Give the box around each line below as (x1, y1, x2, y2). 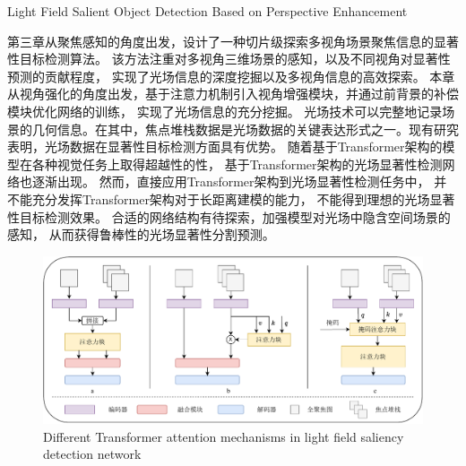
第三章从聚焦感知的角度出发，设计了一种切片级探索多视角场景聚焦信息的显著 (7, 31, 459, 50)
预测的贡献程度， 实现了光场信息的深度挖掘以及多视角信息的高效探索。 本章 (7, 66, 455, 85)
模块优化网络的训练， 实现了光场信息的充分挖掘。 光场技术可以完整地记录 (7, 101, 443, 120)
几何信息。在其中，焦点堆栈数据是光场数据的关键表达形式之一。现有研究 (31, 119, 459, 138)
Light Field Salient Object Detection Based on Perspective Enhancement (7, 2, 408, 20)
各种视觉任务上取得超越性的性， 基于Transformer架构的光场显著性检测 (31, 154, 443, 173)
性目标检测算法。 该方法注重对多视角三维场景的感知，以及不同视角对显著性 (7, 49, 451, 68)
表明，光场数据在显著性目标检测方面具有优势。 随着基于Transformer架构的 (7, 137, 443, 156)
